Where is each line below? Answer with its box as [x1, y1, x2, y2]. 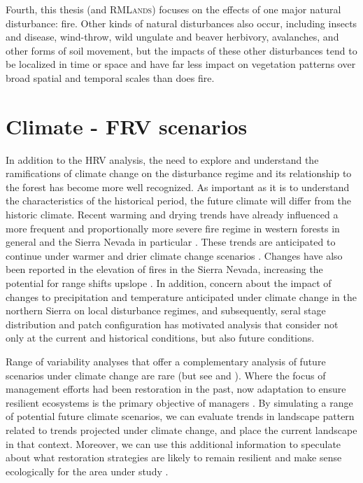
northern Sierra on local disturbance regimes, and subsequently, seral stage [6, 303, 326, 318]
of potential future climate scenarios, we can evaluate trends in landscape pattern [6, 409, 355, 423]
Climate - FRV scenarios [6, 111, 248, 140]
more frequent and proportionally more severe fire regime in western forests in [6, 220, 340, 235]
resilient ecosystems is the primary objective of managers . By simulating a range [6, 395, 353, 409]
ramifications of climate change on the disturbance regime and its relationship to [6, 166, 352, 181]
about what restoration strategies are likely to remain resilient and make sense [6, 450, 342, 465]
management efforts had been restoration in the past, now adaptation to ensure [6, 381, 346, 396]
